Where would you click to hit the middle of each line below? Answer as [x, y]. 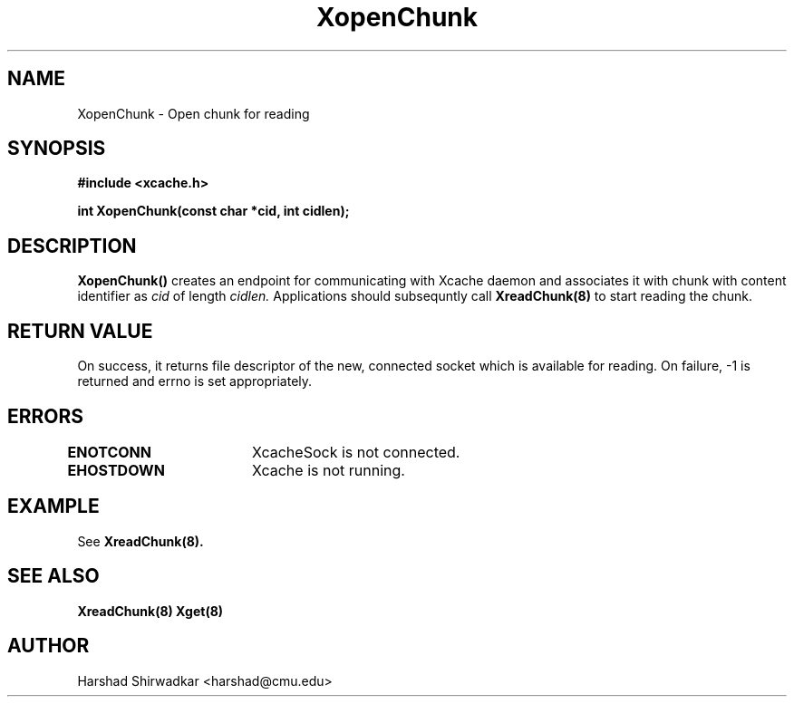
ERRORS [46, 416]
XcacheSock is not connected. [356, 452]
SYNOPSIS [57, 149]
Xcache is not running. [328, 470]
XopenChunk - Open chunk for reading [194, 113]
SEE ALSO [53, 576]
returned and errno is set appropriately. [195, 381]
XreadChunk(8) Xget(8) [150, 611]
